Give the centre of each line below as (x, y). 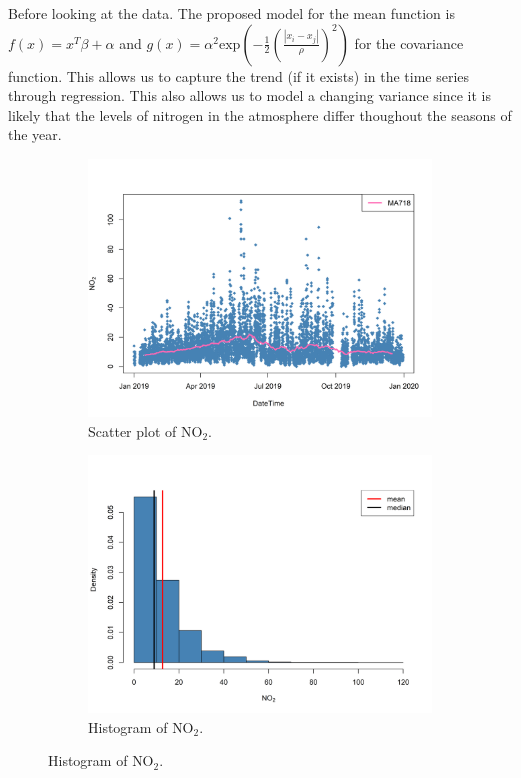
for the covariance (409, 42)
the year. (35, 134)
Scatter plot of (132, 430)
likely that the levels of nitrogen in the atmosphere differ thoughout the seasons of (260, 114)
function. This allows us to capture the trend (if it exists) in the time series (239, 75)
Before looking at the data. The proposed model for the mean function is (231, 13)
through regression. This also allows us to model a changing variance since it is (249, 95)
